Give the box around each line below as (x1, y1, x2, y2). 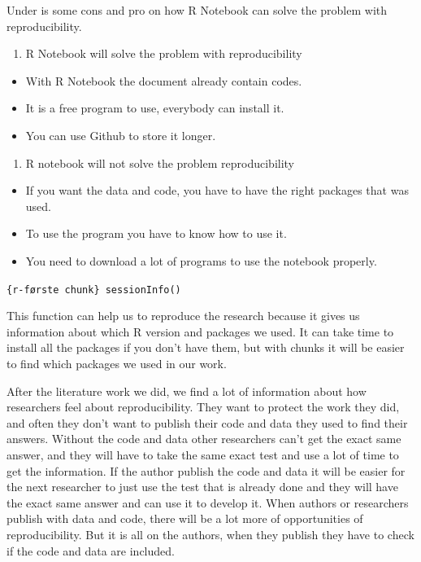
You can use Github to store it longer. (25, 126, 216, 143)
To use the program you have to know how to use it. (25, 225, 287, 242)
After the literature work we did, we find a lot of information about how (7, 382, 367, 399)
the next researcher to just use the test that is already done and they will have (7, 478, 398, 495)
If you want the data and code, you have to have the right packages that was (25, 182, 409, 199)
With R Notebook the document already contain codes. (25, 72, 302, 89)
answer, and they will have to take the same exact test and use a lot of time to (7, 446, 399, 463)
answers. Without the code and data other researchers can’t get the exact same (7, 430, 401, 447)
